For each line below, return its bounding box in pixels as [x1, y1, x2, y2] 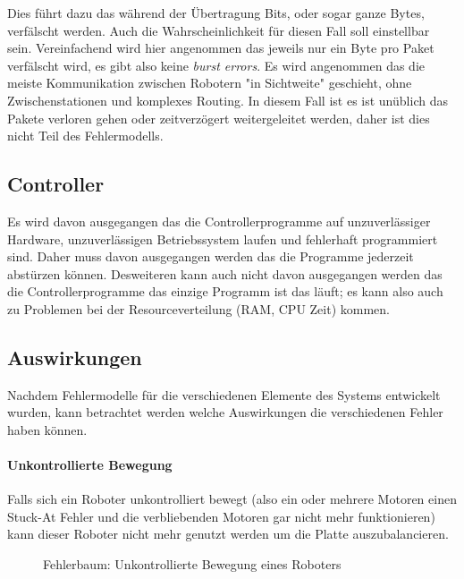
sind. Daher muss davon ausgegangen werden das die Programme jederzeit [7, 247, 414, 266]
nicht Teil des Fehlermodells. [7, 126, 164, 145]
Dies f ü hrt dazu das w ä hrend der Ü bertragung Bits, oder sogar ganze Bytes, [7, 4, 425, 21]
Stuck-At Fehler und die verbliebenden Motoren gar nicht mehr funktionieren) [7, 507, 435, 525]
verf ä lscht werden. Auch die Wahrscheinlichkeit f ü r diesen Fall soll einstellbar [7, 21, 430, 39]
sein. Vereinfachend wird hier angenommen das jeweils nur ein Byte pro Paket [7, 38, 434, 57]
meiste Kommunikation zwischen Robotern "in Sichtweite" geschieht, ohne [7, 73, 412, 92]
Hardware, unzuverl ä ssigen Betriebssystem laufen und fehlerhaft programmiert [7, 229, 438, 248]
